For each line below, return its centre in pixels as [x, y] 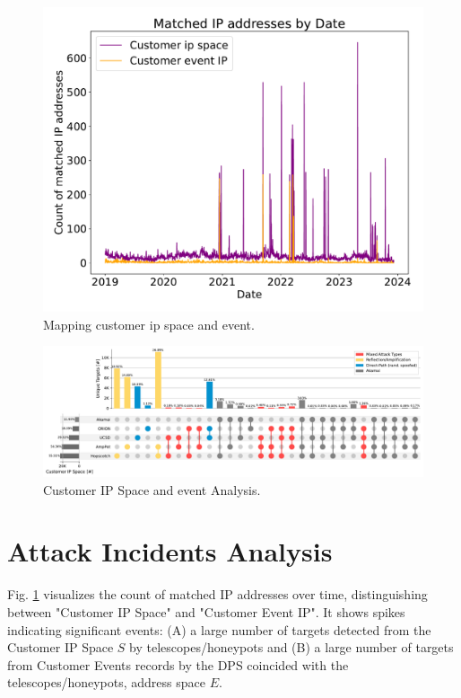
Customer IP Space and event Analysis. [152, 489]
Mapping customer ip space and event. [149, 324]
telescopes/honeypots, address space [106, 682]
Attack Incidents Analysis [170, 551]
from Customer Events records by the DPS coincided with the [178, 664]
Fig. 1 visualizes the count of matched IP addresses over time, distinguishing [217, 594]
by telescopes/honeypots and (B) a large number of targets [291, 647]
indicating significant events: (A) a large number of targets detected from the [219, 629]
